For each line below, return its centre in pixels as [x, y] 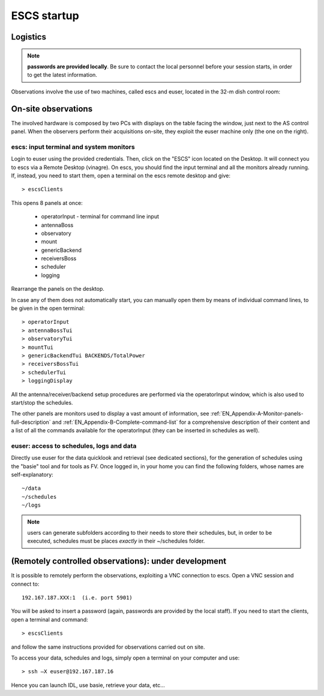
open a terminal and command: [49, 619]
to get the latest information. [62, 75]
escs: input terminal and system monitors [73, 147]
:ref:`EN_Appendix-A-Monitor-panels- [257, 414]
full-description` [31, 422]
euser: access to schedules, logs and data [74, 445]
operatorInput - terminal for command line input [100, 216]
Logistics [28, 37]
